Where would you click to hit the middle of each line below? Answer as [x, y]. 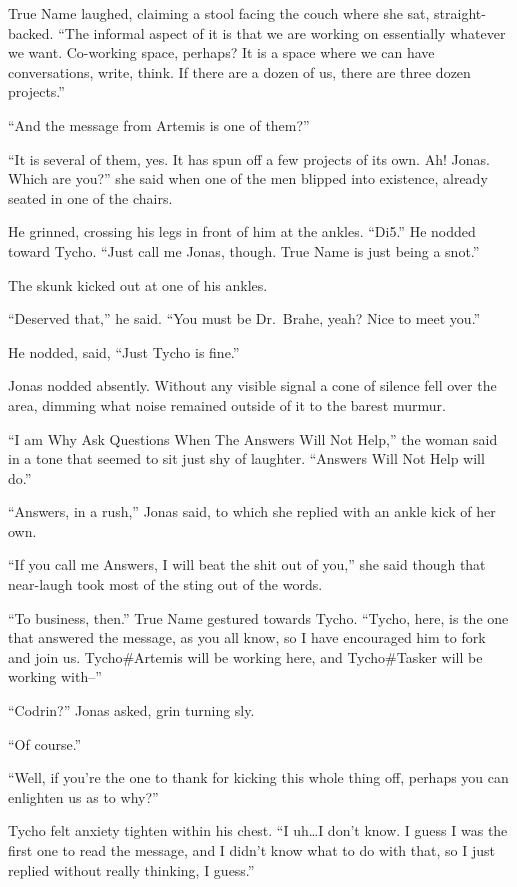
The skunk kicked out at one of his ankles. [138, 284]
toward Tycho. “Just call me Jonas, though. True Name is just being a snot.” [244, 250]
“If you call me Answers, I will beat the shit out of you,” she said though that [247, 564]
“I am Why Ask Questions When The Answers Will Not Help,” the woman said [253, 438]
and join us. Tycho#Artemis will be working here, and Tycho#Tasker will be [245, 656]
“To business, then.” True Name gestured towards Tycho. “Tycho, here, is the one [258, 617]
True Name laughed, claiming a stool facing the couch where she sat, [219, 13]
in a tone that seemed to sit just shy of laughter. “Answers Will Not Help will [246, 458]
